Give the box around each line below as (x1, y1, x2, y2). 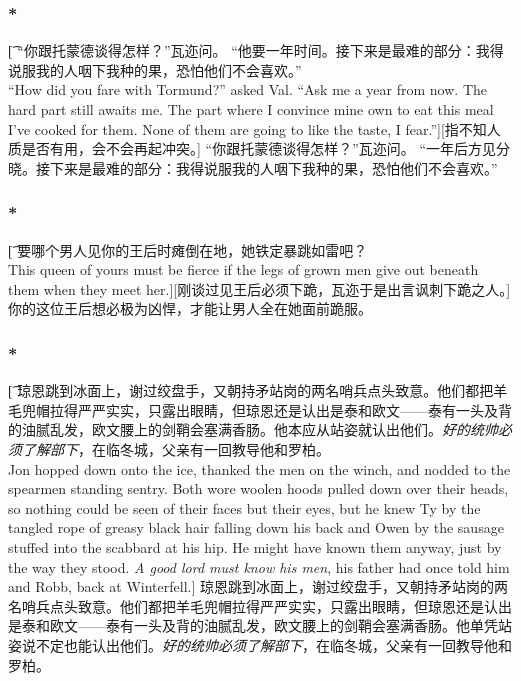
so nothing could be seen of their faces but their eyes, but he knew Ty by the (8, 497, 481, 518)
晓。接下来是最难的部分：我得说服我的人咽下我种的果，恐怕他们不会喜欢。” (8, 157, 498, 178)
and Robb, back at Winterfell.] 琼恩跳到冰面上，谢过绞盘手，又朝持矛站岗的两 (8, 576, 508, 597)
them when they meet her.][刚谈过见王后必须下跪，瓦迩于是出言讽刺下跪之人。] (8, 278, 511, 299)
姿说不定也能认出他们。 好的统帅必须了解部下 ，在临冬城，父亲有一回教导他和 (8, 634, 512, 655)
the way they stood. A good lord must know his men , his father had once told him (8, 556, 510, 577)
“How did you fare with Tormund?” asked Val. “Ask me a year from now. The (8, 79, 487, 100)
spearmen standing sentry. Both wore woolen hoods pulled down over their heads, (8, 478, 509, 499)
